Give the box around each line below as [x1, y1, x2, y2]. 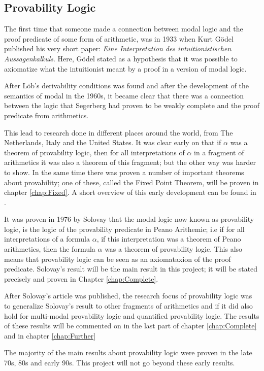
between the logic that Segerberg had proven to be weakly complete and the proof [4, 100, 259, 111]
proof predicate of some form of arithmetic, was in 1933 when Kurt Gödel [4, 33, 234, 44]
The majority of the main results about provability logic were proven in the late [4, 347, 252, 358]
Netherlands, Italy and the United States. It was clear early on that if [4, 137, 221, 148]
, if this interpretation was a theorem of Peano [96, 233, 241, 244]
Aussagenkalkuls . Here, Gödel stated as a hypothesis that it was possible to [4, 53, 238, 63]
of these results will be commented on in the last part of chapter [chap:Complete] [4, 320, 257, 331]
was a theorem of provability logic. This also [105, 244, 243, 254]
